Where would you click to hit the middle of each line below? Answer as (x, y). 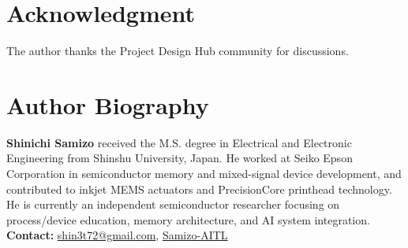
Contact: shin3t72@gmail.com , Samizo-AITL (117, 235)
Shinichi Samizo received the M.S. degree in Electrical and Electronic (179, 142)
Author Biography (108, 104)
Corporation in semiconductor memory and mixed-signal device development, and (204, 174)
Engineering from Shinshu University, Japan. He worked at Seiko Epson (180, 158)
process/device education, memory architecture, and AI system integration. (188, 219)
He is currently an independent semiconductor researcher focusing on (173, 204)
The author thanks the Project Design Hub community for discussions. (178, 51)
